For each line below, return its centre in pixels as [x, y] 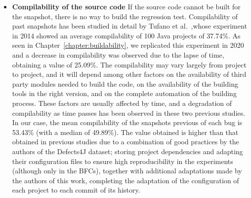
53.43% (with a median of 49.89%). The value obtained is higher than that [125, 132]
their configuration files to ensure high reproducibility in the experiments [123, 161]
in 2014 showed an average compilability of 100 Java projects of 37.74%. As [126, 35]
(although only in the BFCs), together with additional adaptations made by [127, 171]
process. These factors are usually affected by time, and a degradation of [122, 103]
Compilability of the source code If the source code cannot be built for [126, 6]
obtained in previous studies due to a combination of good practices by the [125, 142]
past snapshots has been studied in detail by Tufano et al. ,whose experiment [129, 26]
